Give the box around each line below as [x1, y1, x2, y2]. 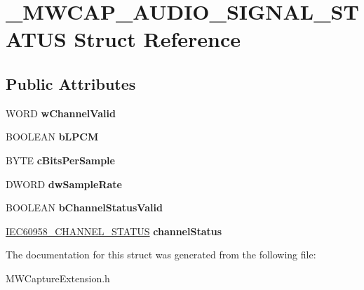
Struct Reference [74, 25, 241, 53]
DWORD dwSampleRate [6, 176, 122, 191]
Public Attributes [6, 72, 136, 94]
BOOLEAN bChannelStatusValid [6, 200, 163, 215]
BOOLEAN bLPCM [6, 129, 99, 144]
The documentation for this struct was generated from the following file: [6, 247, 316, 262]
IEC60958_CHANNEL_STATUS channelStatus [6, 223, 222, 238]
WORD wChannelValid [6, 105, 116, 120]
